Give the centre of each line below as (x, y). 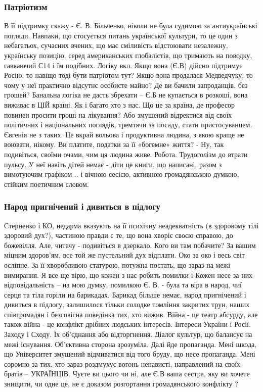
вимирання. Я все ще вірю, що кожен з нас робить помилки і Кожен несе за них (128, 275)
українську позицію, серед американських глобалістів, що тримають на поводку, (128, 55)
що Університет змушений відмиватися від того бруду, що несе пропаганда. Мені (130, 354)
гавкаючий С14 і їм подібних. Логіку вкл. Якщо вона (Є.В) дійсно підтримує (123, 65)
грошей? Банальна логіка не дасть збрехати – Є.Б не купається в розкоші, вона (126, 95)
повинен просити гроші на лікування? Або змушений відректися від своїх (118, 114)
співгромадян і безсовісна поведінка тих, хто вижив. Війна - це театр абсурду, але (131, 314)
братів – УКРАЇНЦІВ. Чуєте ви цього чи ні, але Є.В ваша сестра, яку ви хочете (127, 374)
